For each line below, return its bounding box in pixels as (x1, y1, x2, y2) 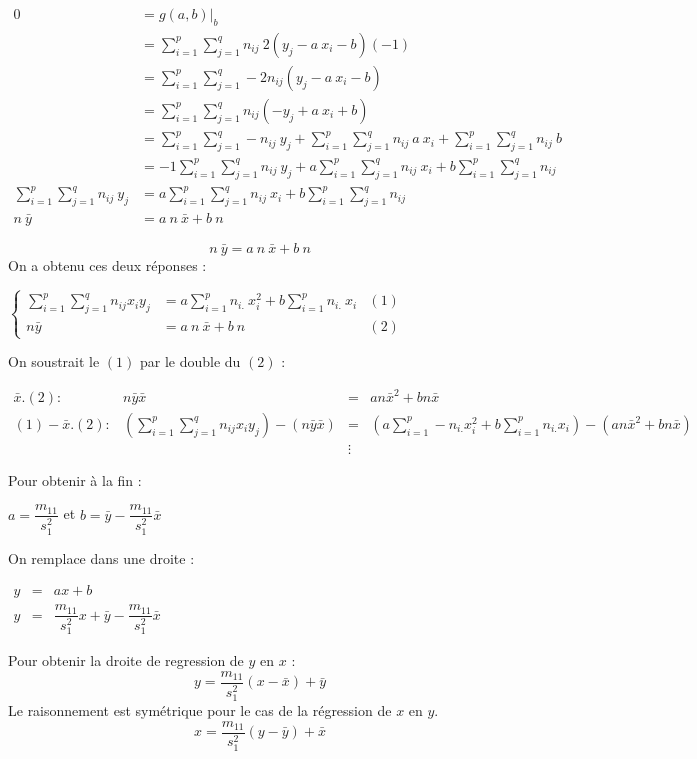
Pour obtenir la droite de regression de (8, 650, 244, 671)
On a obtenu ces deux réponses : (8, 254, 207, 275)
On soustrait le (8, 351, 100, 372)
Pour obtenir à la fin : (8, 469, 142, 490)
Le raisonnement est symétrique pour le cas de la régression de (8, 700, 392, 721)
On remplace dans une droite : (8, 547, 195, 568)
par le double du (139, 351, 241, 372)
